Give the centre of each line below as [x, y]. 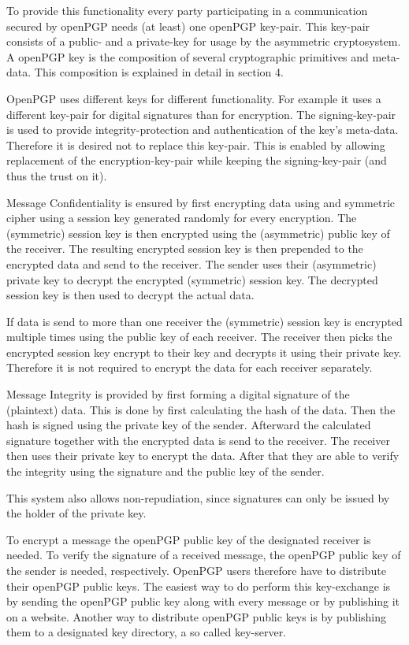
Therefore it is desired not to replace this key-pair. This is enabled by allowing [196, 145]
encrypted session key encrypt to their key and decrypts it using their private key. [204, 352]
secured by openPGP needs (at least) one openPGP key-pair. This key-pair [188, 26]
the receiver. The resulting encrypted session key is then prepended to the [185, 248]
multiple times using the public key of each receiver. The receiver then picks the [199, 337]
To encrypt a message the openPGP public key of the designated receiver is [189, 539]
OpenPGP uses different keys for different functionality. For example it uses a [194, 98]
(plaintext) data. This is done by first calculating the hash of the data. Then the [201, 409]
